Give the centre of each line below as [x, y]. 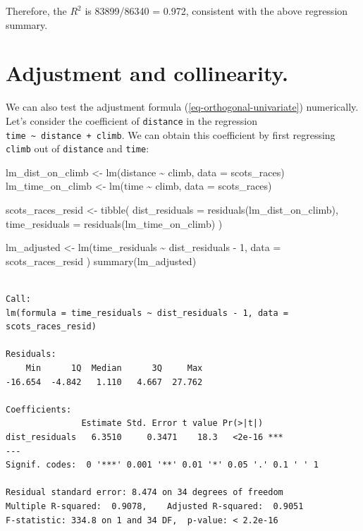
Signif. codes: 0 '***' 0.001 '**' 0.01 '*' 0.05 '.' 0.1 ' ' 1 [162, 465]
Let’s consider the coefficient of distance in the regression [131, 120]
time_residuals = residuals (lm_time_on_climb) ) [114, 223]
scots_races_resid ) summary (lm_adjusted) [101, 261]
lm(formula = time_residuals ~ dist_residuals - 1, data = [147, 313]
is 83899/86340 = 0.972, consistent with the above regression [216, 11]
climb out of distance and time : [78, 148]
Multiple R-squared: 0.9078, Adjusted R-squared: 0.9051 [155, 506]
